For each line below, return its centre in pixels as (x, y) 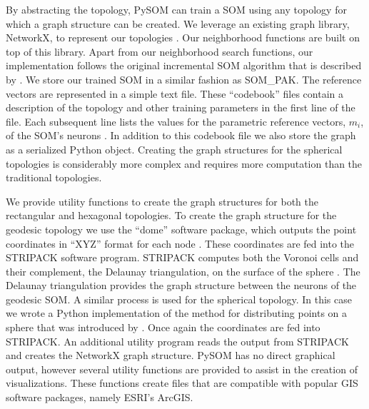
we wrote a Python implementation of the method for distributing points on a (177, 313)
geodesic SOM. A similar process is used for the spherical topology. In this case (179, 299)
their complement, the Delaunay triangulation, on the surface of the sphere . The (183, 271)
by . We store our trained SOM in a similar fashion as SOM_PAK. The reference (184, 79)
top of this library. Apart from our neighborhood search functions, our (160, 51)
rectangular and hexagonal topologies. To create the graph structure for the (171, 215)
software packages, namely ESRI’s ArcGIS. (100, 397)
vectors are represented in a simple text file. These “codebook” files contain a (175, 93)
